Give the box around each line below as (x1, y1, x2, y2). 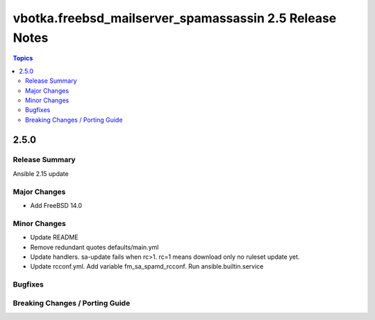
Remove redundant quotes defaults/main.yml (30, 243, 159, 251)
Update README (30, 233, 79, 241)
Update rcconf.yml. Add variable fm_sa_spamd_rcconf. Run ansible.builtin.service (30, 262, 264, 271)
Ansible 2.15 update (12, 169, 69, 177)
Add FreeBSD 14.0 (30, 201, 83, 209)
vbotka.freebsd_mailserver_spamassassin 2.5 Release (12, 10, 337, 26)
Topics (12, 54, 33, 63)
